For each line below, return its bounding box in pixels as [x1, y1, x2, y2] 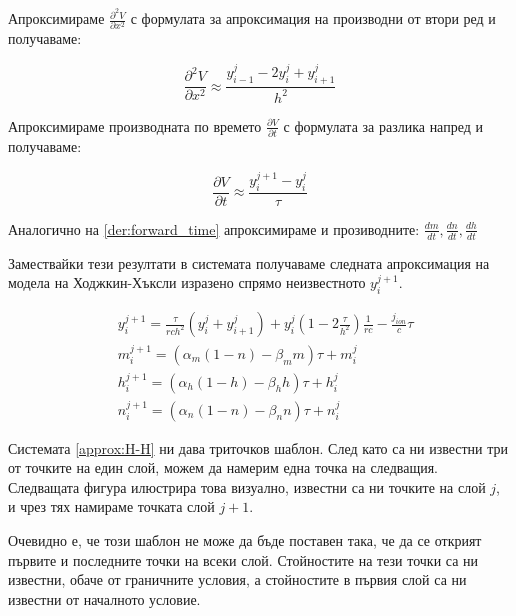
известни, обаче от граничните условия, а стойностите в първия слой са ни [8, 569, 467, 590]
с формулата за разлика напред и [283, 115, 483, 136]
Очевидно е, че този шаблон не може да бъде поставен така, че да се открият [8, 529, 482, 550]
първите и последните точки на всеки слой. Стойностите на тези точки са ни [8, 549, 479, 570]
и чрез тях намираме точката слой [8, 496, 215, 517]
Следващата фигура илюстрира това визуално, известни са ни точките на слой [8, 476, 486, 497]
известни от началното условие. [8, 588, 201, 609]
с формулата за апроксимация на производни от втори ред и [130, 8, 496, 29]
